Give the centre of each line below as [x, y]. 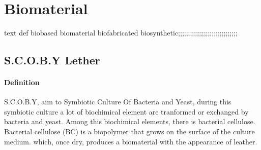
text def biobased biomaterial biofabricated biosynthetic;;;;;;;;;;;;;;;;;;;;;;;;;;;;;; [121, 33]
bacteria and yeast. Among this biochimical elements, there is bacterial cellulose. [130, 121]
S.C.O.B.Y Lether [52, 60]
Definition [22, 82]
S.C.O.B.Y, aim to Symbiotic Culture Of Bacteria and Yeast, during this [118, 102]
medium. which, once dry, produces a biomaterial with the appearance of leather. [131, 141]
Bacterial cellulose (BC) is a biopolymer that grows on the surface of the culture [129, 132]
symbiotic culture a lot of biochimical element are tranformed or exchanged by [126, 111]
